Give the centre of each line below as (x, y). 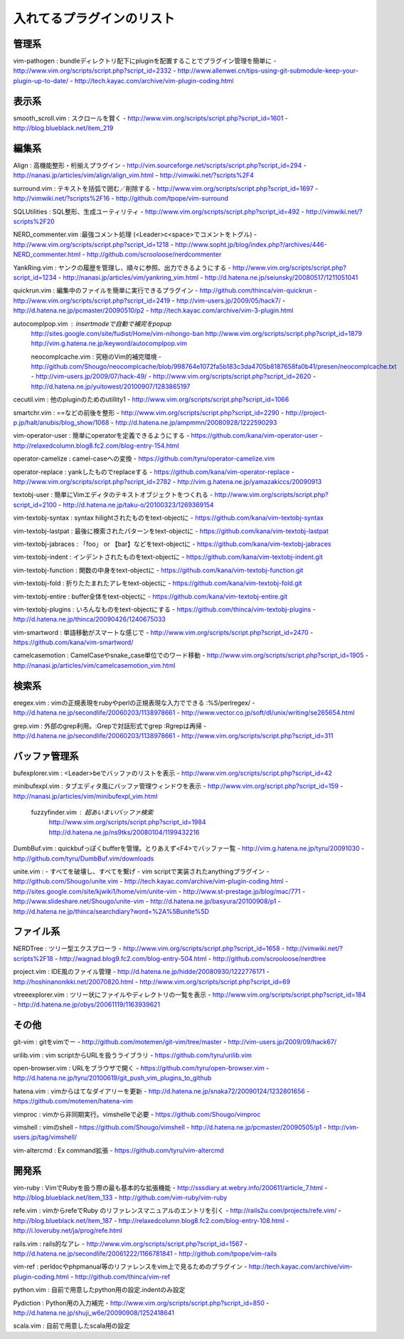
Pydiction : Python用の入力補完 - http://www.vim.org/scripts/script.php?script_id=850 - (141, 1303)
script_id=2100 (35, 505)
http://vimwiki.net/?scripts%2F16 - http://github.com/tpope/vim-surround (121, 199)
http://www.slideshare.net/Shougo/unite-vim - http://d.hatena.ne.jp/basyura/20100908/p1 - (147, 901)
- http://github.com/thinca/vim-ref (120, 1276)
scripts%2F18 (33, 958)
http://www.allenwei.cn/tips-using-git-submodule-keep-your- (268, 70)
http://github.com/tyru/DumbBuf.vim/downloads (84, 858)
